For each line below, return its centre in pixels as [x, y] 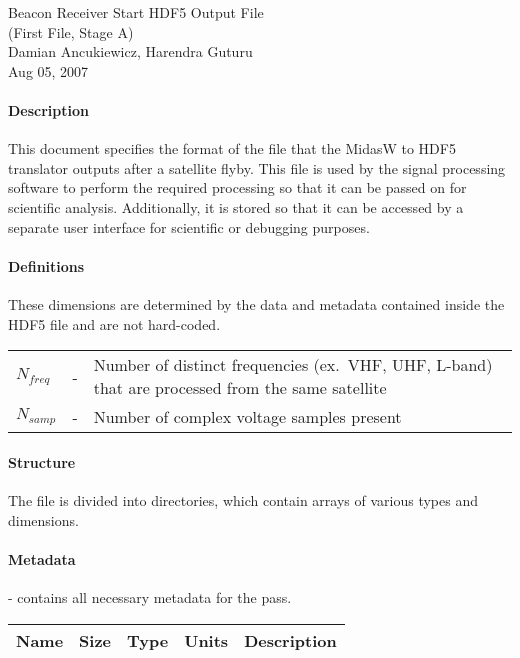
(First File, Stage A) [71, 31]
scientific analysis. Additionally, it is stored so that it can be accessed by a [236, 206]
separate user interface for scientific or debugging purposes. [189, 226]
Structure [42, 461]
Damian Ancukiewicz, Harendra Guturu [130, 51]
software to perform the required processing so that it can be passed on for [237, 187]
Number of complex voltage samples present [247, 417]
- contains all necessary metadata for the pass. [150, 596]
